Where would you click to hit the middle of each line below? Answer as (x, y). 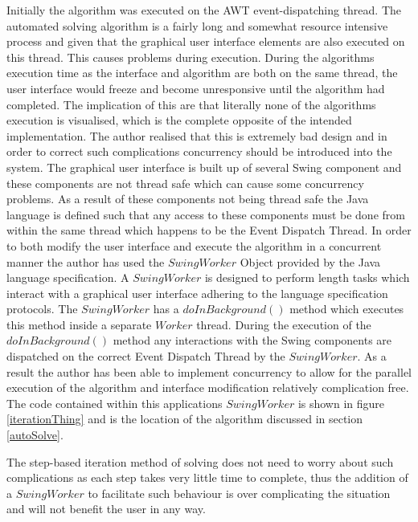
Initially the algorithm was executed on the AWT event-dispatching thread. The (204, 10)
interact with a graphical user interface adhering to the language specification (197, 293)
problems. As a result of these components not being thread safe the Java (188, 199)
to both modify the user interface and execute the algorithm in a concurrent (194, 245)
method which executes (347, 309)
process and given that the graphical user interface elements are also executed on (206, 41)
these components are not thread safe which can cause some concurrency (185, 183)
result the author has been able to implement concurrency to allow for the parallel (209, 371)
